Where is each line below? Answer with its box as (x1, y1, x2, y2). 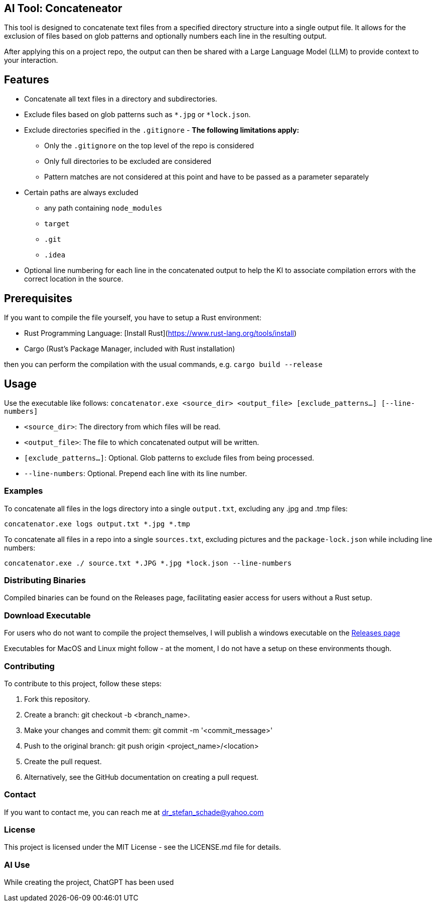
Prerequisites (4, 292, 72, 305)
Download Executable (4, 610, 91, 620)
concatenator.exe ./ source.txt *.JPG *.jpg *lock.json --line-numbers (4, 559, 292, 567)
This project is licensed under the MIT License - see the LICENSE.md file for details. (4, 843, 281, 852)
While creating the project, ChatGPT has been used (4, 878, 174, 887)
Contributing (4, 661, 55, 671)
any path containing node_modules (44, 204, 163, 213)
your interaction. (4, 56, 58, 65)
